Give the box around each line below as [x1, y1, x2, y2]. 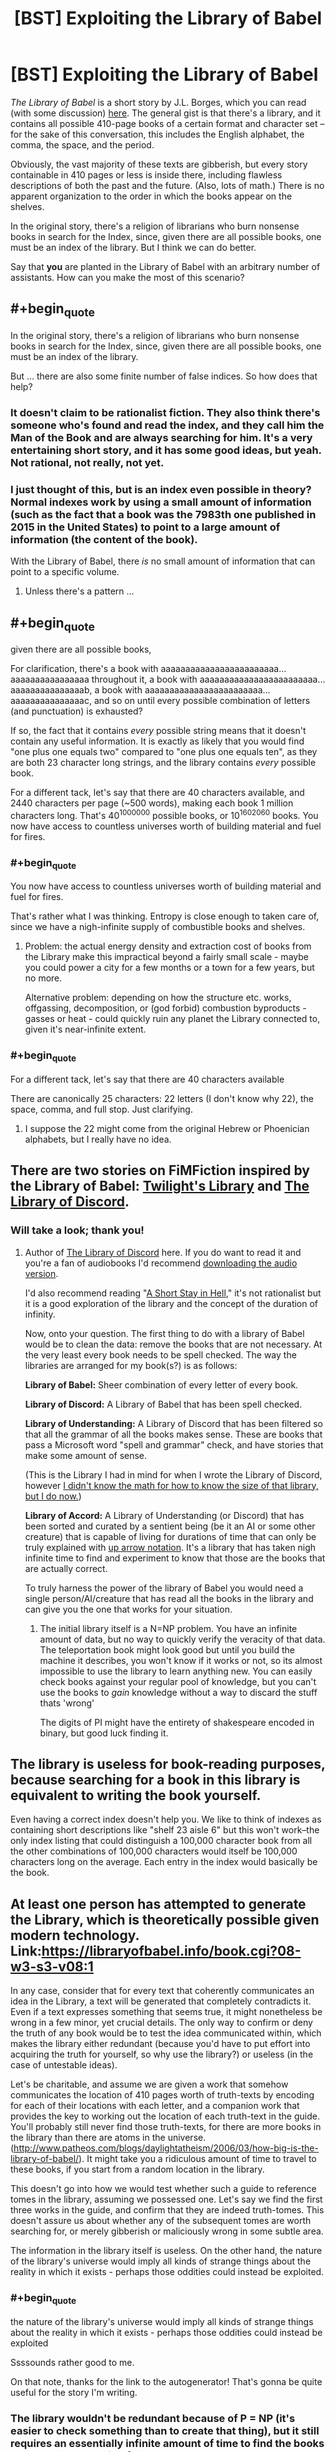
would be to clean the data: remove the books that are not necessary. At [24, 1338, 323, 1350]
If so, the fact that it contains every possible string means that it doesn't [10, 725, 307, 737]
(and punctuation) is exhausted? [10, 705, 143, 717]
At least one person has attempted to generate [10, 1895, 307, 1912]
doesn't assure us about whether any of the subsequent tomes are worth [10, 2215, 312, 2227]
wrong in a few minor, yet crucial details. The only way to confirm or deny [10, 2017, 313, 2029]
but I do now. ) [24, 1490, 82, 1502]
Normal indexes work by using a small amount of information [10, 495, 312, 509]
